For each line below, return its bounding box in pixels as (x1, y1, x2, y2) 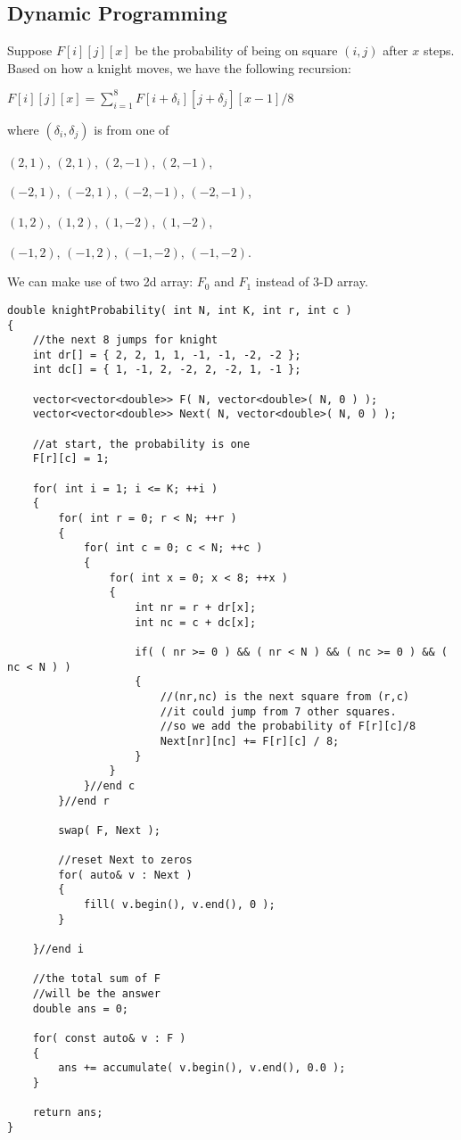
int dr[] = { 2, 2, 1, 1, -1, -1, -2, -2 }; (32, 348, 301, 361)
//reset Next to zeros (58, 854, 193, 867)
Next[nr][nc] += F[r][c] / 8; (160, 734, 340, 748)
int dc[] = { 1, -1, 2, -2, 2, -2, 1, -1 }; (32, 363, 301, 376)
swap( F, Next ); (58, 823, 161, 837)
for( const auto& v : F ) (32, 1032, 186, 1045)
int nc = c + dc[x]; (135, 615, 257, 629)
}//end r (58, 794, 110, 807)
